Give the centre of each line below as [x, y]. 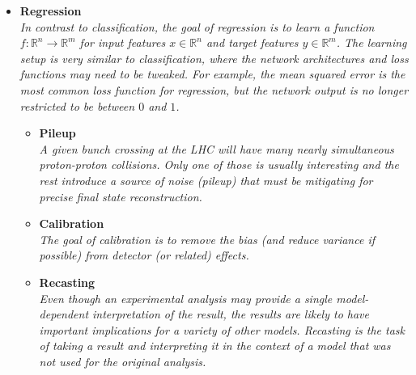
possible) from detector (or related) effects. [144, 255]
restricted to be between [77, 105]
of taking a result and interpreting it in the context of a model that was [215, 346]
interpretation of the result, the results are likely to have [231, 314]
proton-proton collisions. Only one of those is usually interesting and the [219, 164]
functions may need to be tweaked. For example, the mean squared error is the [212, 74]
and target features [252, 42]
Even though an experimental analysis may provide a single [186, 298]
